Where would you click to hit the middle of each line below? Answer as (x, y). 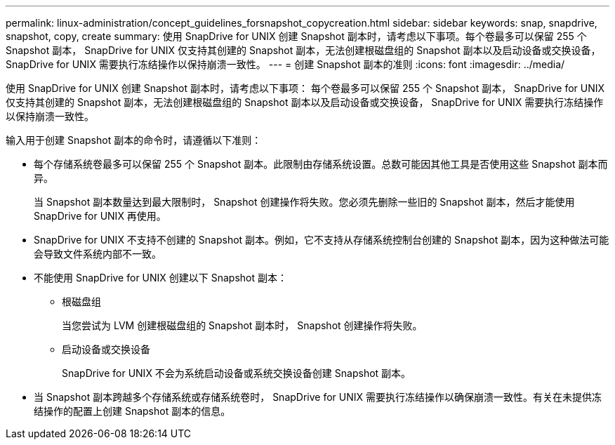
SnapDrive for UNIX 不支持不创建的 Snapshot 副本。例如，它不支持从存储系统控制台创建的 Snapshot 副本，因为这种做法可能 (322, 240)
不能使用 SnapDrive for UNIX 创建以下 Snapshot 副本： (161, 278)
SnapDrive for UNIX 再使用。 (100, 216)
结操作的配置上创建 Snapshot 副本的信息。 (132, 411)
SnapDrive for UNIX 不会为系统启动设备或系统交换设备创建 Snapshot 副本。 (237, 373)
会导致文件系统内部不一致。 (98, 254)
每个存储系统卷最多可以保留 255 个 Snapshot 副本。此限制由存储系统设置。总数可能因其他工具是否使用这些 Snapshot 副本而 (321, 164)
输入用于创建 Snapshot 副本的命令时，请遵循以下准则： (134, 140)
